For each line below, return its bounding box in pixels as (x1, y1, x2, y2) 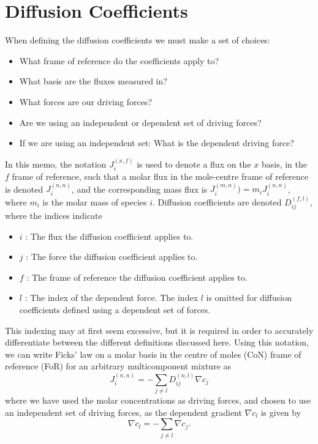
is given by (260, 405, 301, 418)
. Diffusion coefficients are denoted (153, 195, 282, 208)
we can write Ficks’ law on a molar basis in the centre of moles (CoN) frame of (5, 347, 301, 360)
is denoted (5, 182, 44, 195)
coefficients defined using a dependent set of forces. (19, 303, 211, 316)
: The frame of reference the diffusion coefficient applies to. (26, 270, 248, 283)
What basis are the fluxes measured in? (19, 75, 167, 87)
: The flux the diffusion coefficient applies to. (25, 229, 194, 242)
